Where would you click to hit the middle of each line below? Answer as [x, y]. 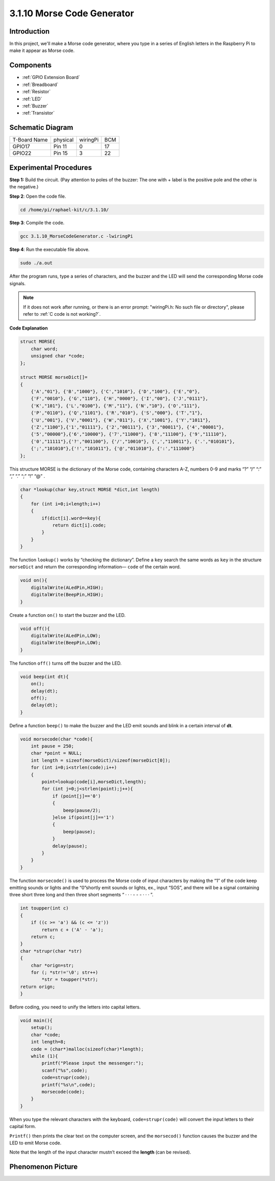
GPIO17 [21, 147]
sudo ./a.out [36, 263]
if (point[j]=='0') [77, 796]
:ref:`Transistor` [38, 113]
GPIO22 [22, 153]
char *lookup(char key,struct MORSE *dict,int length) [90, 489]
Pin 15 [61, 153]
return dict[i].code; [79, 525]
